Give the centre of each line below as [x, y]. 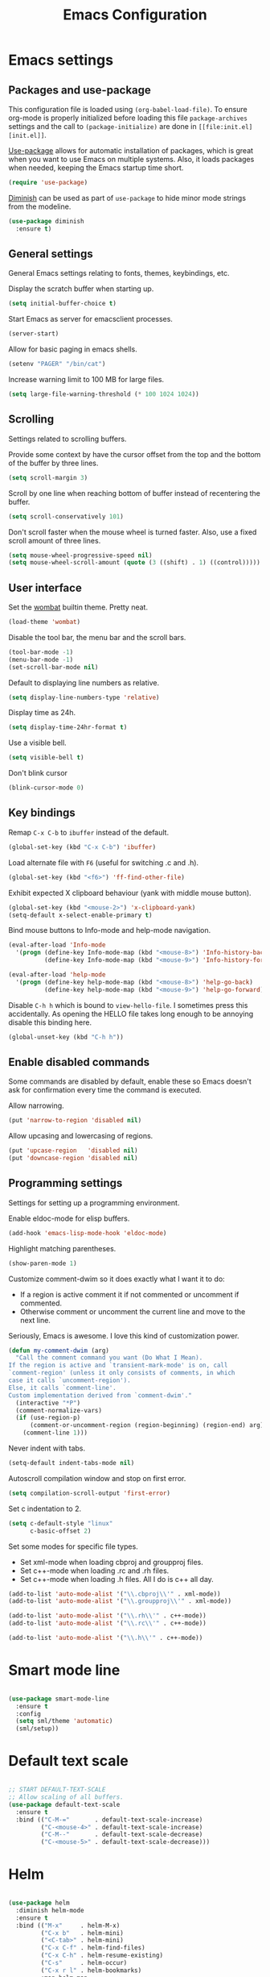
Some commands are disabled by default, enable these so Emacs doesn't [130, 1081]
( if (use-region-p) [48, 1418]
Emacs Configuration [135, 15]
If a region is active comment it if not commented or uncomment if [129, 1294]
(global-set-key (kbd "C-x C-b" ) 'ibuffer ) [82, 847]
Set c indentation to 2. [45, 1509]
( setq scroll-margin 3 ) [48, 477]
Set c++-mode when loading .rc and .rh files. [94, 1571]
